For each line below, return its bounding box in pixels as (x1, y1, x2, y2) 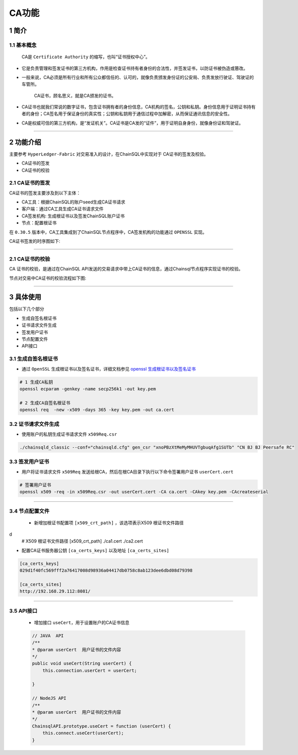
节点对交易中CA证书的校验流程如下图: (9, 275, 86, 281)
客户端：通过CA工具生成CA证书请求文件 (21, 206, 104, 212)
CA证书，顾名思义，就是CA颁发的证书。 (34, 93, 116, 98)
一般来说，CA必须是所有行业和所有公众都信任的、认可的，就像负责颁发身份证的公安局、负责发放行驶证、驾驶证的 (21, 74, 254, 80)
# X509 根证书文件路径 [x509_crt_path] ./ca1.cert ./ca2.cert (21, 538, 144, 544)
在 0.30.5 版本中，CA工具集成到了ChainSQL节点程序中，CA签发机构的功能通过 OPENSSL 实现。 (9, 229, 207, 235)
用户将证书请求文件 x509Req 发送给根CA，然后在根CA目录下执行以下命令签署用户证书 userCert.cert (21, 469, 233, 474)
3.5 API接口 (9, 607, 37, 614)
